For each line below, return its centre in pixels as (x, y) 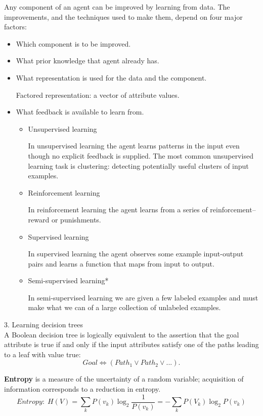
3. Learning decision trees (43, 325)
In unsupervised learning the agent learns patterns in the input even (134, 146)
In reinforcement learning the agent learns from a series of (118, 210)
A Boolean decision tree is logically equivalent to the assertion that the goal (122, 334)
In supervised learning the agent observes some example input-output (136, 254)
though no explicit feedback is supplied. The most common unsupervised (141, 155)
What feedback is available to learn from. (80, 112)
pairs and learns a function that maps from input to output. (121, 263)
